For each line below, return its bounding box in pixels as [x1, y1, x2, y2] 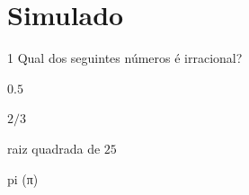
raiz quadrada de [7, 138, 101, 157]
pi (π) [7, 169, 39, 188]
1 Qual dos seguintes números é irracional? [7, 49, 243, 67]
